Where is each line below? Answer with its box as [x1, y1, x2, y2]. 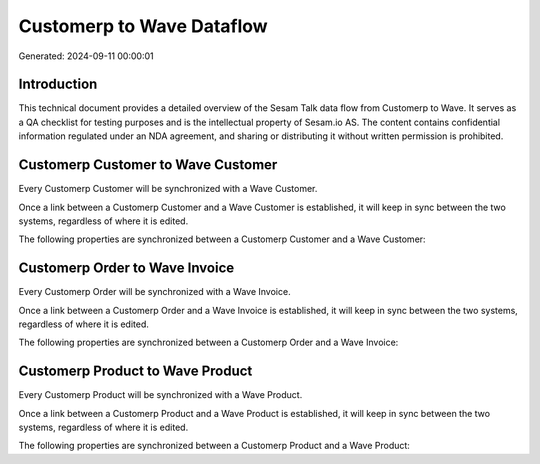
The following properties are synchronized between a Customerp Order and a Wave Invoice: [18, 336, 399, 349]
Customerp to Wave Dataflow [18, 15, 269, 37]
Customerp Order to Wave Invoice [18, 260, 235, 277]
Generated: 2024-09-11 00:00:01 [18, 50, 154, 62]
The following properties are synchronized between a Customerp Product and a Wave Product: [18, 440, 410, 452]
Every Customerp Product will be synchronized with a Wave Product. [18, 389, 303, 401]
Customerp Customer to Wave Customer [18, 156, 278, 174]
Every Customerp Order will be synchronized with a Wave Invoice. [18, 286, 291, 298]
